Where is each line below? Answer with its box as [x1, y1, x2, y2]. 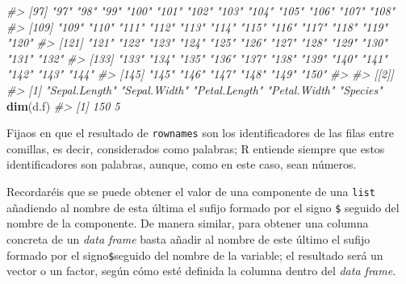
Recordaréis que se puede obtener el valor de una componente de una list [6, 183, 375, 199]
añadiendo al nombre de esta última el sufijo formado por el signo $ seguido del [6, 198, 400, 215]
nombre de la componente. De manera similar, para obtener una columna [6, 215, 369, 232]
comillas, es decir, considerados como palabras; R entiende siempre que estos [6, 140, 385, 157]
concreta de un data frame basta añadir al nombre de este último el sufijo [6, 230, 370, 247]
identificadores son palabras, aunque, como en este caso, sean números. [6, 156, 357, 173]
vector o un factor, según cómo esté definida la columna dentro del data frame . [6, 262, 396, 279]
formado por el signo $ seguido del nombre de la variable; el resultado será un [6, 246, 383, 263]
